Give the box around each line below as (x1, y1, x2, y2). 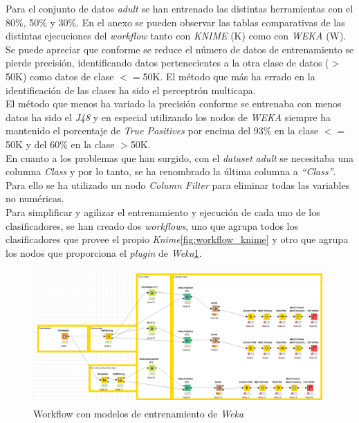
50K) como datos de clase (6, 69, 114, 83)
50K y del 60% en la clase (6, 136, 115, 151)
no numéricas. (6, 191, 64, 206)
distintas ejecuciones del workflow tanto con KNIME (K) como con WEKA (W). (6, 28, 347, 43)
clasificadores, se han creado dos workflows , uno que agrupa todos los (6, 218, 299, 233)
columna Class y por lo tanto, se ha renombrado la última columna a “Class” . (6, 164, 336, 179)
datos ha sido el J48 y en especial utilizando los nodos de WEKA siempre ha (6, 109, 331, 124)
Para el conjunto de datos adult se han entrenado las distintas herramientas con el (6, 1, 353, 15)
